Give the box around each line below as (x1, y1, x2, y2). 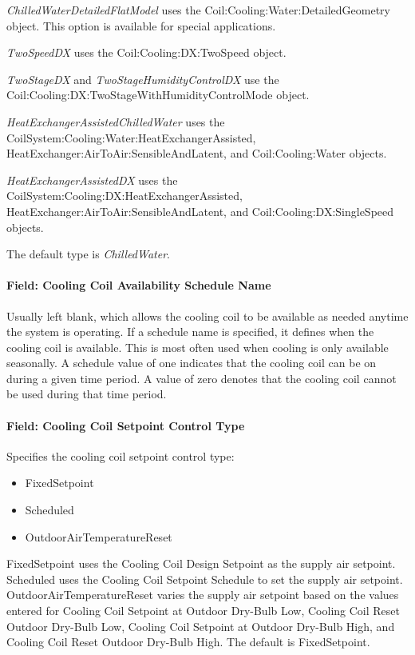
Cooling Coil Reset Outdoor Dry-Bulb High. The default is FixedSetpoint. (6, 633, 370, 650)
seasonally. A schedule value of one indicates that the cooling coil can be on (6, 354, 377, 371)
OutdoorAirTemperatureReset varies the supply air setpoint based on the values (6, 586, 399, 603)
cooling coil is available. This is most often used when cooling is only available (6, 338, 389, 355)
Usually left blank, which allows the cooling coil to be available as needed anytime (6, 307, 409, 324)
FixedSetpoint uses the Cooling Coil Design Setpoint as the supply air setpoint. (6, 555, 396, 572)
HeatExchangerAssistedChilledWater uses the (6, 113, 225, 130)
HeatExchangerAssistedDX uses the (6, 171, 178, 188)
